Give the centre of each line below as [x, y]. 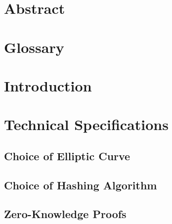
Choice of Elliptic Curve [67, 156]
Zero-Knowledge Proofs [65, 214]
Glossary [34, 47]
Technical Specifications [86, 124]
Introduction [48, 85]
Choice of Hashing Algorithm [81, 185]
